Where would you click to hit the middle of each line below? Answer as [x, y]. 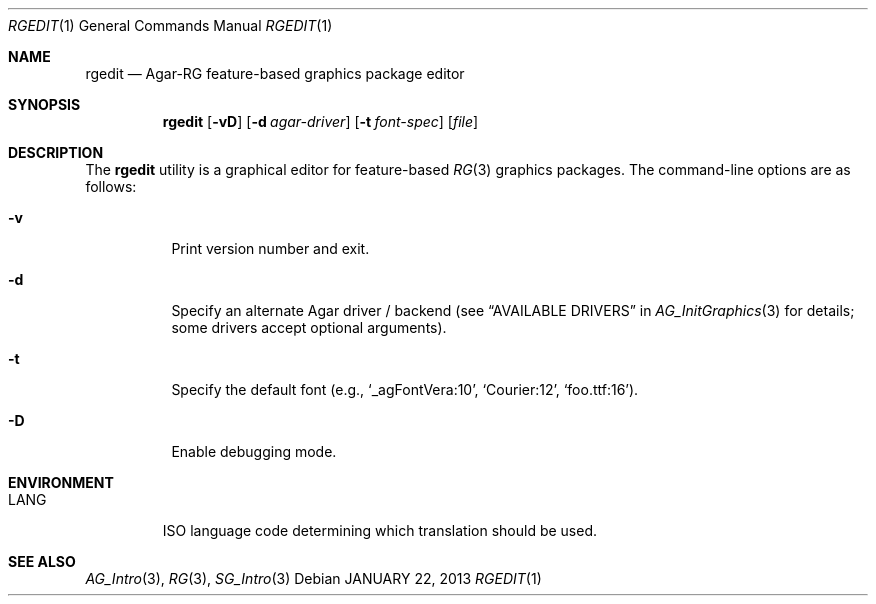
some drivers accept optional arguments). [309, 327]
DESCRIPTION [56, 152]
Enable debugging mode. [254, 451]
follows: [111, 186]
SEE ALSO [42, 561]
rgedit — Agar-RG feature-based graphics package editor [275, 73]
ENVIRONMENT [61, 482]
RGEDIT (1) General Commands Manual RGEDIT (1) [170, 25]
